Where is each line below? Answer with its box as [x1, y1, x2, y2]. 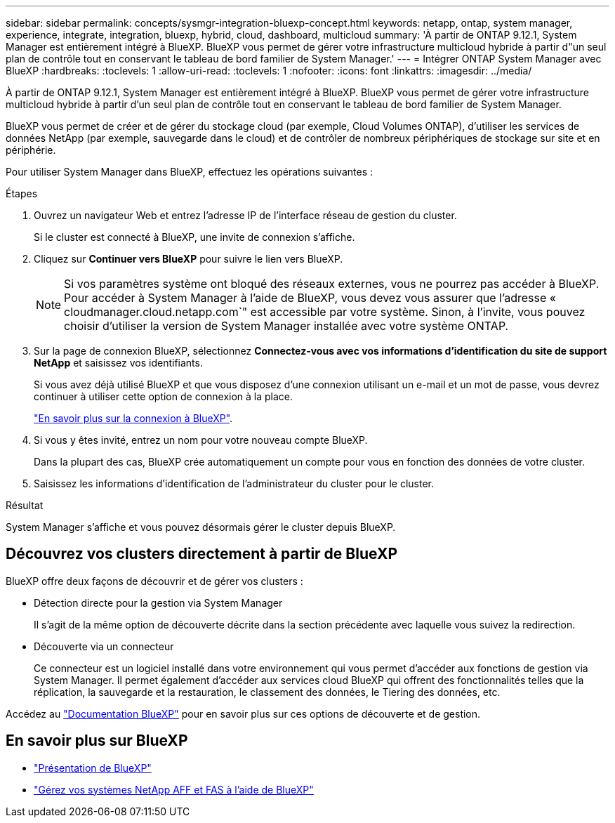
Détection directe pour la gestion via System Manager [34, 596, 283, 609]
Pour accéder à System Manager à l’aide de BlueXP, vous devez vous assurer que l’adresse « [64, 291, 557, 305]
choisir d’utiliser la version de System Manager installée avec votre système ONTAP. [64, 319, 509, 333]
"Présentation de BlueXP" [34, 761, 152, 774]
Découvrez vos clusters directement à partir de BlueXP [6, 545, 398, 563]
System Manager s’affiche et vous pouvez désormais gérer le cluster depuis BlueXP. [6, 521, 396, 533]
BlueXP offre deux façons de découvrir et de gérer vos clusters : [6, 574, 303, 587]
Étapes [6, 187, 38, 199]
